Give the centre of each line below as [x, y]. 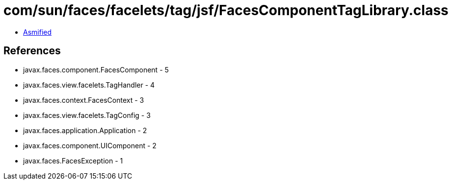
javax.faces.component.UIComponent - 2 [90, 145]
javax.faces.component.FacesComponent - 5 [96, 69]
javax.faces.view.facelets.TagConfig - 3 [87, 115]
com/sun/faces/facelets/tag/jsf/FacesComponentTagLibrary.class [226, 10]
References [32, 51]
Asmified [38, 32]
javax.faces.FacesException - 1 [73, 161]
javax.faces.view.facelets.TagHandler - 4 [89, 85]
